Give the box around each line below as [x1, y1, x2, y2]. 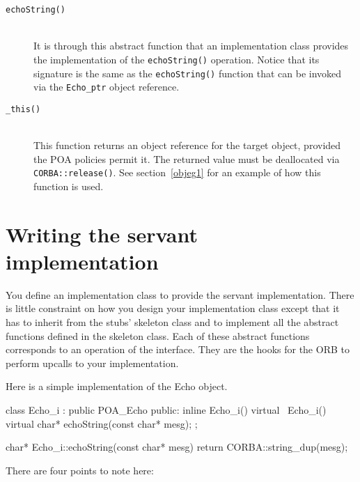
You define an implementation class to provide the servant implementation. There [6, 287, 354, 302]
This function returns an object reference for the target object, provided [33, 138, 341, 153]
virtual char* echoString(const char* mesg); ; [6, 416, 198, 430]
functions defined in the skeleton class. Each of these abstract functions [6, 328, 310, 343]
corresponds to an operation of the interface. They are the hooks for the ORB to [6, 342, 350, 357]
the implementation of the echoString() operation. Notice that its [33, 52, 320, 66]
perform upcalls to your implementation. [6, 355, 179, 370]
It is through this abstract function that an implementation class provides [33, 38, 349, 53]
